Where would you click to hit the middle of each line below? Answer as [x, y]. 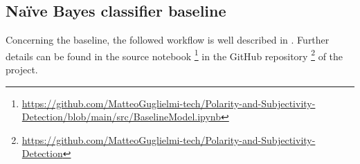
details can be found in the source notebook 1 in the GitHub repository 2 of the [174, 55]
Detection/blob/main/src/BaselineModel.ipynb [121, 117]
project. [22, 70]
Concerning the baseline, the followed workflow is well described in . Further [168, 40]
